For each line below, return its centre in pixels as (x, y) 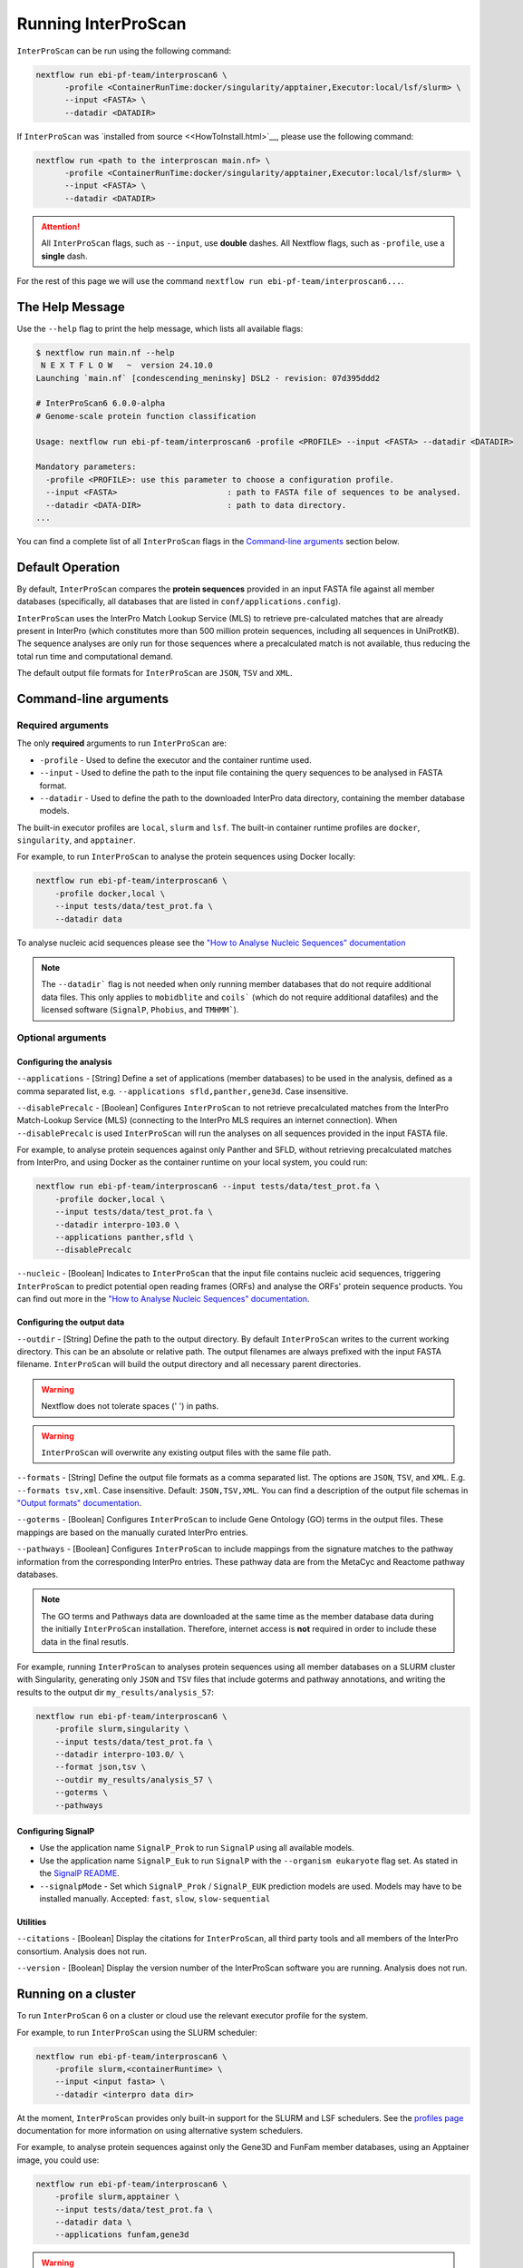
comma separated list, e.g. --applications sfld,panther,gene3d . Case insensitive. (183, 1091)
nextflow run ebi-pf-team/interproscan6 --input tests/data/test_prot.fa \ (208, 1187)
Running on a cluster (76, 1994)
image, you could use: (58, 2160)
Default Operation (68, 567)
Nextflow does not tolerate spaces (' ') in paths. (130, 1406)
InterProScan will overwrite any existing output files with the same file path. (186, 1452)
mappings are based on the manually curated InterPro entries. (132, 1532)
